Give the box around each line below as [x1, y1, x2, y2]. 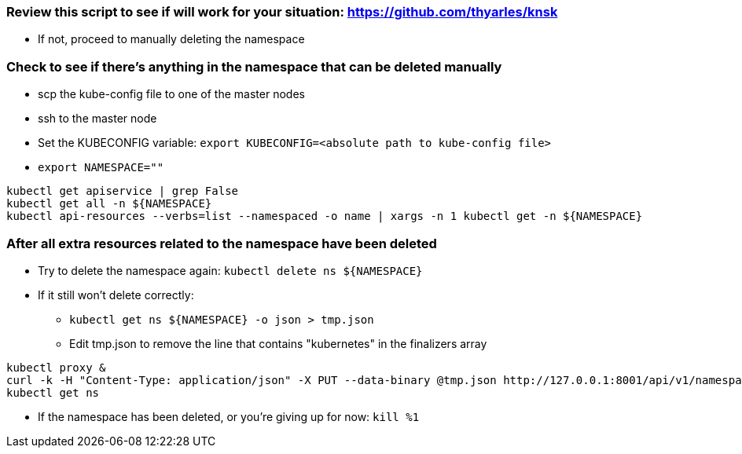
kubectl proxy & [6, 361, 106, 374]
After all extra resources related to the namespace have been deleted [6, 235, 437, 251]
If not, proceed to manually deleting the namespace [38, 32, 305, 46]
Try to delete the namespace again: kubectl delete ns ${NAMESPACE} [38, 263, 423, 277]
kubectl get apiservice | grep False [6, 185, 239, 198]
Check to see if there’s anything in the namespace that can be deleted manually [6, 58, 502, 75]
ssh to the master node [38, 112, 157, 126]
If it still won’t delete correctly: [38, 287, 194, 302]
